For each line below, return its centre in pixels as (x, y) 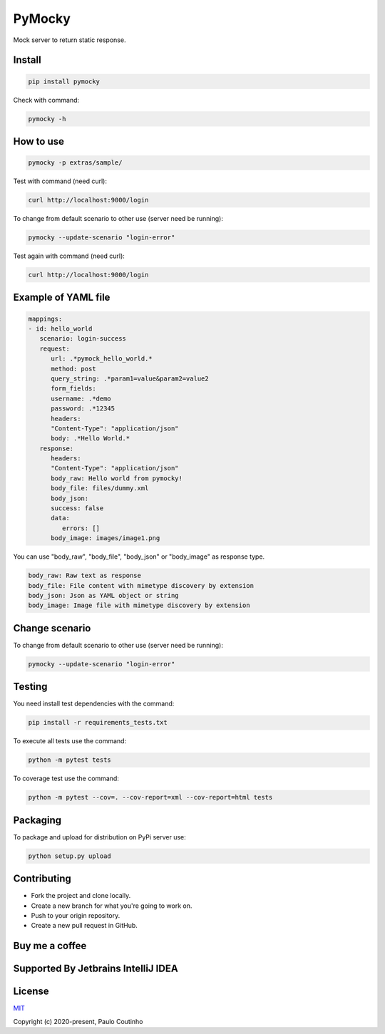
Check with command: (46, 100)
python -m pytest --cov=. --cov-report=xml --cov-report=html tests (150, 797)
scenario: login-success (83, 339)
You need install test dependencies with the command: (94, 704)
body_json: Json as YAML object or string (103, 595)
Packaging (37, 820)
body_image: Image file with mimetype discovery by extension (139, 605)
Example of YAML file (62, 298)
